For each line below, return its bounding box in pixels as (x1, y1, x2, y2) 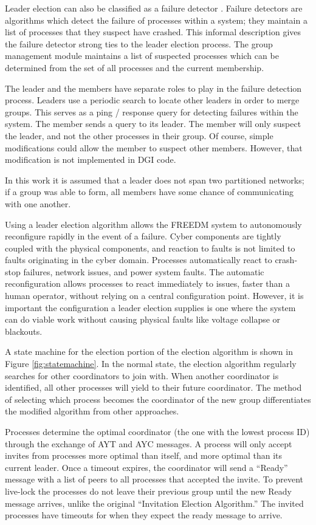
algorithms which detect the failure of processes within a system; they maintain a (5, 13, 307, 26)
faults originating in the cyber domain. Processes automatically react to (5, 253, 272, 266)
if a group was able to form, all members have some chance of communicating (5, 185, 294, 198)
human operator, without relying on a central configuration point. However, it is (5, 289, 304, 302)
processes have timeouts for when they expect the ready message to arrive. (5, 509, 283, 521)
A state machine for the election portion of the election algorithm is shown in (5, 345, 293, 358)
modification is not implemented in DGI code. (5, 153, 176, 166)
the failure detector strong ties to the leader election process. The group (5, 37, 273, 50)
